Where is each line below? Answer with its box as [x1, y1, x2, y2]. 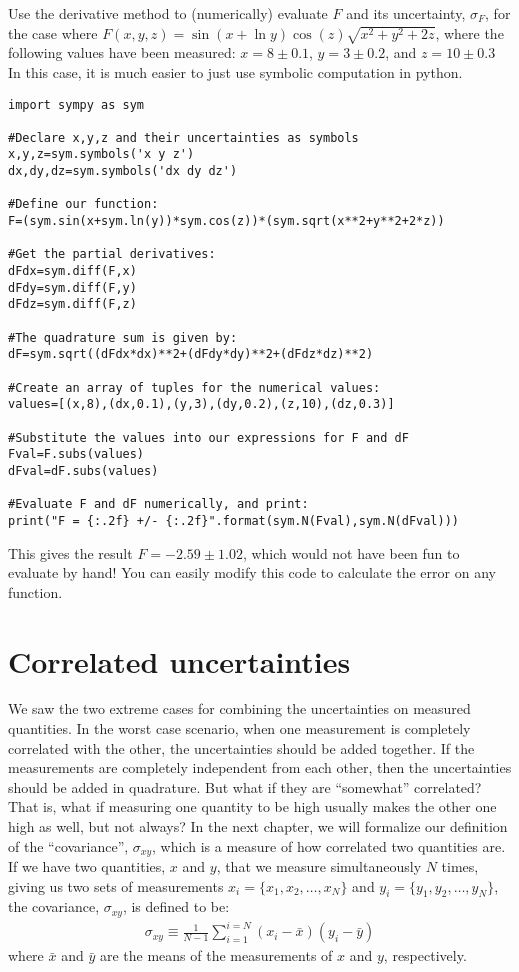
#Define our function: [8, 197, 159, 212]
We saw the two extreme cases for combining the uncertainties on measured [8, 698, 471, 719]
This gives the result [8, 542, 133, 563]
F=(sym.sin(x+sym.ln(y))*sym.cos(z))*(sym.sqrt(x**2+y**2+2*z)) [8, 214, 445, 229]
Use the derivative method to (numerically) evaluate [8, 3, 328, 23]
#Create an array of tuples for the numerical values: [8, 380, 381, 395]
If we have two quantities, [8, 856, 166, 877]
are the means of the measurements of [99, 945, 333, 966]
